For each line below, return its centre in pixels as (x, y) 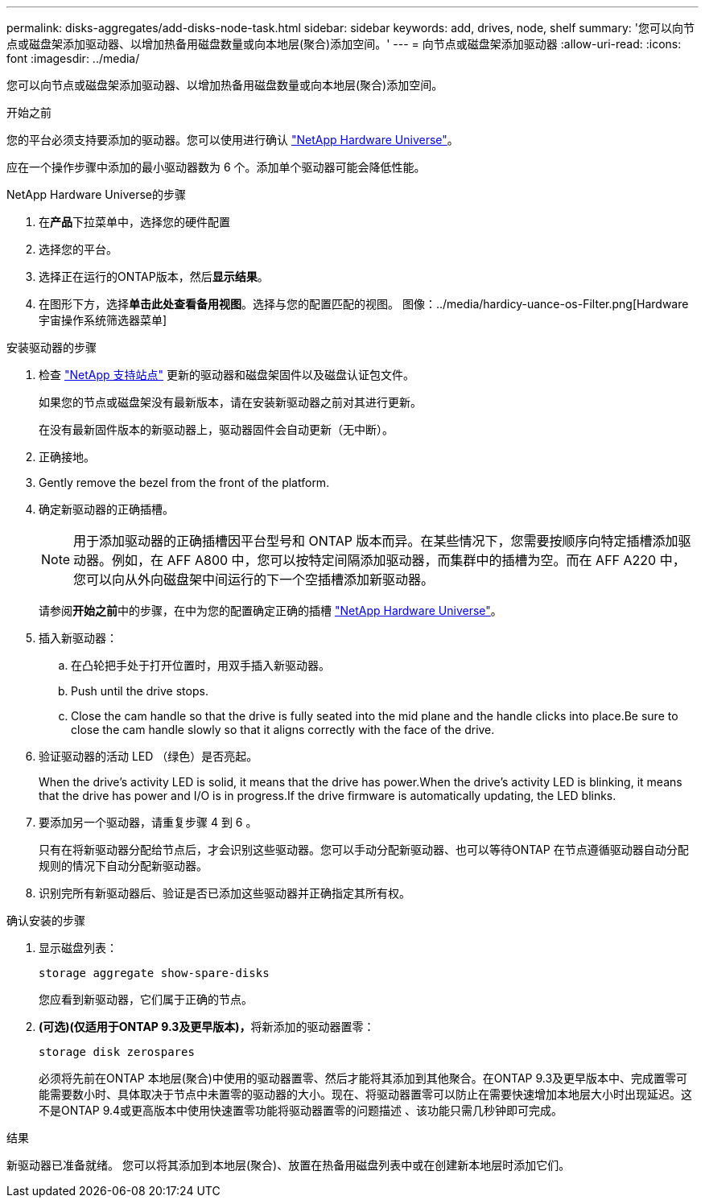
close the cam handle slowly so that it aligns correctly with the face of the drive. (283, 730)
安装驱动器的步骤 (52, 347)
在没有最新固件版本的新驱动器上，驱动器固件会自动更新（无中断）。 (216, 429)
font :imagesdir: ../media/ (73, 58)
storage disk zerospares (117, 1052)
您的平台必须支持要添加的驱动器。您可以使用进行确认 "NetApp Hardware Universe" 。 (233, 140)
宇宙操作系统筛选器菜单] (103, 320)
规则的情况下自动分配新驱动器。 (123, 866)
